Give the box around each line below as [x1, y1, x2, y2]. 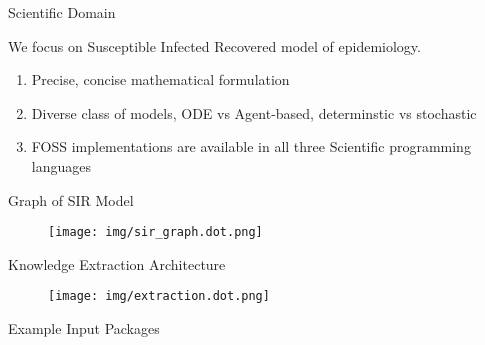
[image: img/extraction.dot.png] [48, 289, 270, 304]
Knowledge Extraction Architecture [8, 253, 226, 274]
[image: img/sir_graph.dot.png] [48, 225, 263, 240]
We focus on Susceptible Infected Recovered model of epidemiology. [8, 35, 421, 56]
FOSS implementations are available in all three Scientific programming [31, 136, 471, 157]
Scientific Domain [8, 2, 116, 22]
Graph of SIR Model [8, 189, 134, 210]
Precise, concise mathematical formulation [31, 69, 290, 90]
